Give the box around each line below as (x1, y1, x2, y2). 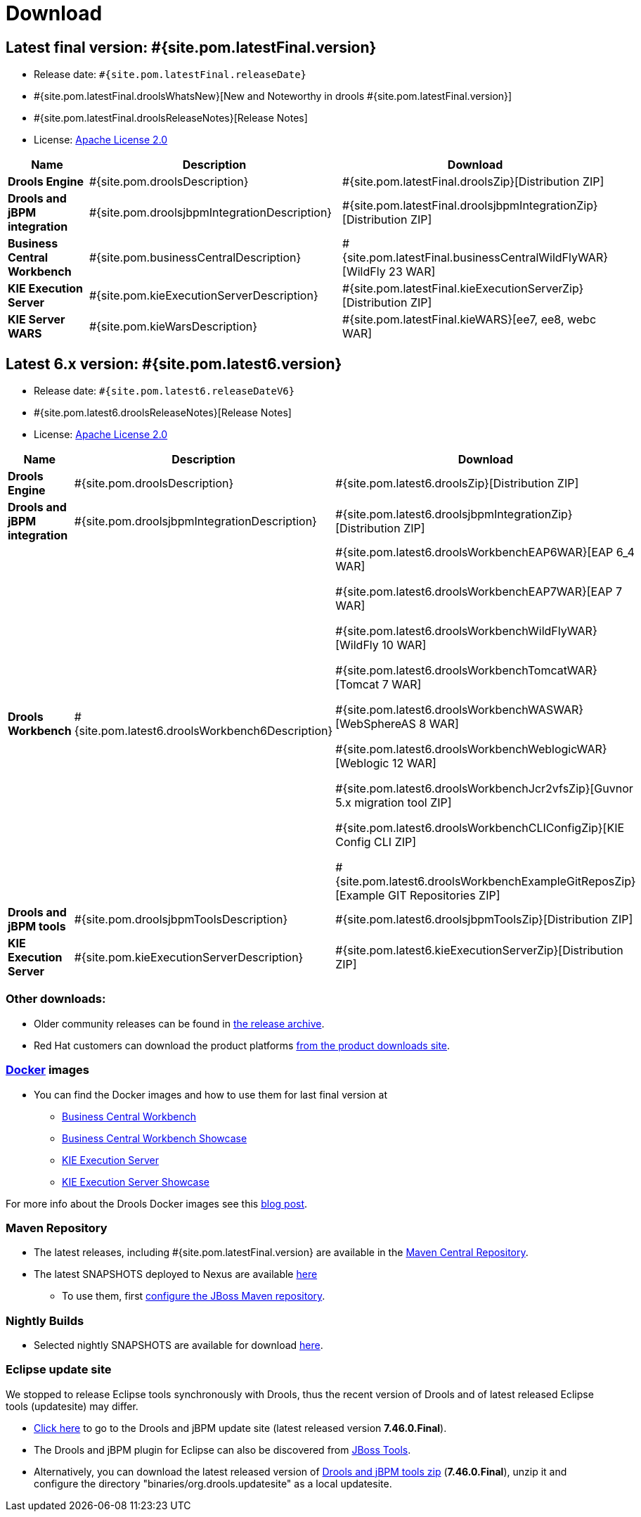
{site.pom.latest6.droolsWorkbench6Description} (74, 724, 333, 738)
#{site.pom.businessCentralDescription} (89, 250, 302, 265)
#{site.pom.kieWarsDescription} (89, 319, 258, 334)
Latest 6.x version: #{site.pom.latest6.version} (6, 354, 342, 373)
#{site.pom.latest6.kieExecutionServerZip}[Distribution (335, 943, 623, 958)
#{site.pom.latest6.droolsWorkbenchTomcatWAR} (335, 663, 597, 678)
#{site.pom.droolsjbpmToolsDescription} (74, 912, 288, 927)
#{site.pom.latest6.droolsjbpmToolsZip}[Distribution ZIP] (335, 912, 633, 927)
